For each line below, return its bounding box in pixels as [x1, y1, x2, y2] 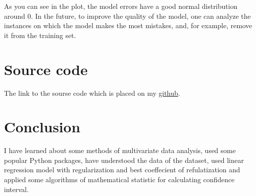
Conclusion [4, 117, 81, 137]
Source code [4, 59, 88, 79]
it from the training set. [4, 30, 76, 40]
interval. [4, 184, 29, 194]
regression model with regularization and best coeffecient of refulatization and [4, 164, 240, 175]
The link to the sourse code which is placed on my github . [4, 87, 180, 98]
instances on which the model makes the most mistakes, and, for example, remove [4, 20, 252, 31]
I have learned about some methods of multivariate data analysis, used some [4, 145, 236, 156]
